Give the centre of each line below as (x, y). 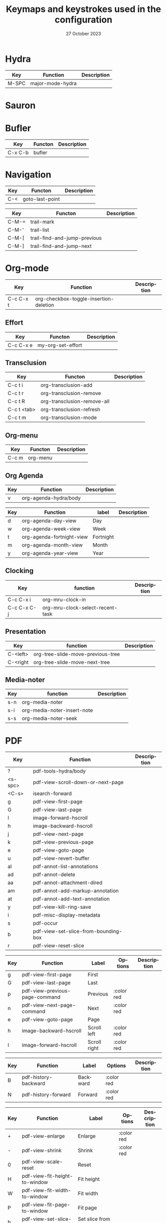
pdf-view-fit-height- (47, 1176)
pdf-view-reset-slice (59, 946)
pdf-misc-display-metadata (67, 915)
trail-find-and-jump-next (61, 246)
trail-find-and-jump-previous (66, 238)
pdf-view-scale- (42, 1162)
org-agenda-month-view (52, 545)
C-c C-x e (20, 345)
